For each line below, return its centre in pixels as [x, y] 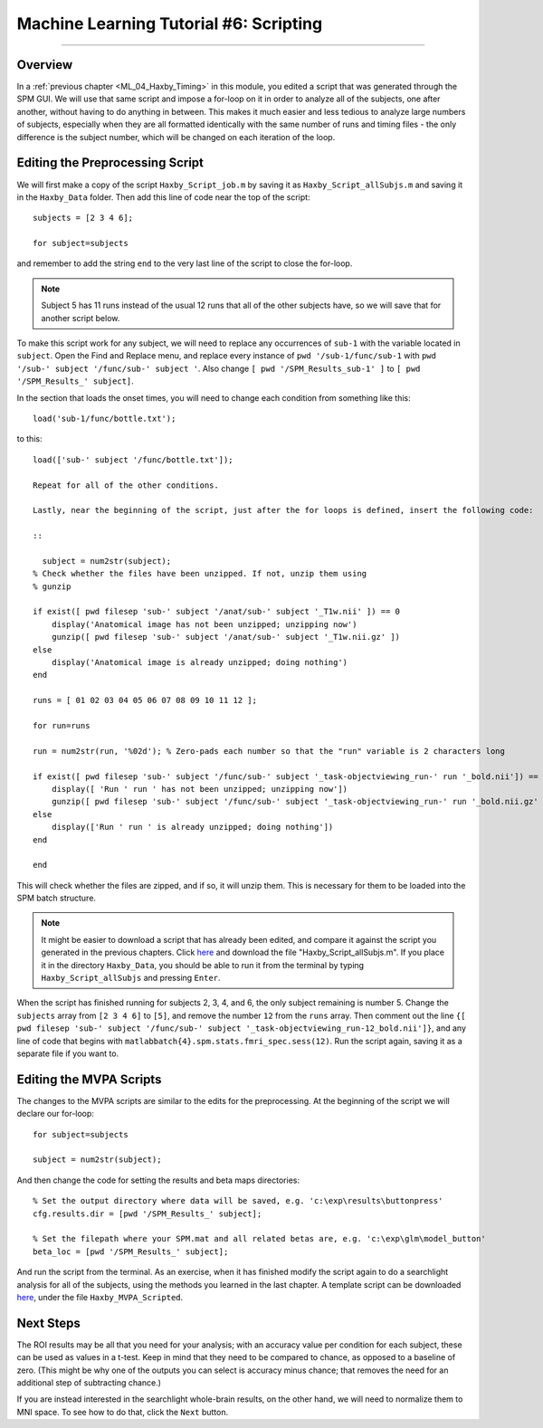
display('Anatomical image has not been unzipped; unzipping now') [204, 624]
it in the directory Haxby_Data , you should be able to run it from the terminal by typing [203, 965]
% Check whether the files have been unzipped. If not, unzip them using [200, 574]
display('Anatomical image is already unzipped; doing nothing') [200, 662]
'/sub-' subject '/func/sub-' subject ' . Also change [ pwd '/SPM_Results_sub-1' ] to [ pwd [219, 368]
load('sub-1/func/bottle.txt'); [105, 419]
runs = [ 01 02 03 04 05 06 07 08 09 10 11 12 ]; [145, 700]
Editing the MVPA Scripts [89, 1079]
